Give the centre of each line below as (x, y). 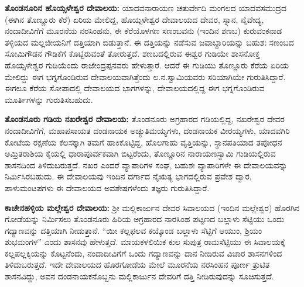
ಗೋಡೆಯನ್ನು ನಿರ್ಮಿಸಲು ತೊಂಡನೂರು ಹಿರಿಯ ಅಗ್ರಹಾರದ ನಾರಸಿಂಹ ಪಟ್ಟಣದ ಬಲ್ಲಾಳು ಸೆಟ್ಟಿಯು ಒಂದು (145, 219)
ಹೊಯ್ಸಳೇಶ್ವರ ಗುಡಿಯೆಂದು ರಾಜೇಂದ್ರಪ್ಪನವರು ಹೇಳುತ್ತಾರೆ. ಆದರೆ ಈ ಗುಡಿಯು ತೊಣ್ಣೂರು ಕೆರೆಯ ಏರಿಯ (147, 65)
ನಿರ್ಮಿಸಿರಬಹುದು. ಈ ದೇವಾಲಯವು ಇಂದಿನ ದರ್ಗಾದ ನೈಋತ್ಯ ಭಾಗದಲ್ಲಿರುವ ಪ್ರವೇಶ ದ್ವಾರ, (128, 176)
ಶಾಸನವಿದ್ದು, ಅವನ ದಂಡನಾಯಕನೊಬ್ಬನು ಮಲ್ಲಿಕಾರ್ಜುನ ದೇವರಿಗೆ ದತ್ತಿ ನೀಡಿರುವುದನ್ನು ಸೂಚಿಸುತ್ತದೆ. (139, 276)
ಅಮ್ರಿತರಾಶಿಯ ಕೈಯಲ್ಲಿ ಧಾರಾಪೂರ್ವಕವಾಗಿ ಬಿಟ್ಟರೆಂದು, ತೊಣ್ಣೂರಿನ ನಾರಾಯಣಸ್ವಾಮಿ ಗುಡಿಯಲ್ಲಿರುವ (140, 153)
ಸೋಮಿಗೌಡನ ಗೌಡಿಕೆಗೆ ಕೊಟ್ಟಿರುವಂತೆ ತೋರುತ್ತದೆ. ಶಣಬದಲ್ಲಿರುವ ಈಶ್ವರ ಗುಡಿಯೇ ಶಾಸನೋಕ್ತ (132, 53)
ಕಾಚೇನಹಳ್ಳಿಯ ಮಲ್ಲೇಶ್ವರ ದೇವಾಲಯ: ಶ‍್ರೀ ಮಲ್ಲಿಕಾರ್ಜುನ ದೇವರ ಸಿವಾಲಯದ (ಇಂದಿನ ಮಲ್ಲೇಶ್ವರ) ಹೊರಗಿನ (152, 207)
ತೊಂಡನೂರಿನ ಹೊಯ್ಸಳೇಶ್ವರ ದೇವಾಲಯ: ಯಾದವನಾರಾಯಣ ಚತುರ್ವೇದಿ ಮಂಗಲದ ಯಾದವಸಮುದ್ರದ (146, 8)
